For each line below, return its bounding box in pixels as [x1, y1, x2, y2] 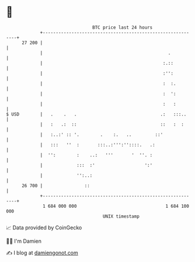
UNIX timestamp [102, 213, 140, 219]
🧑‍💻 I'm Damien [6, 237, 42, 244]
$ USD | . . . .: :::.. [6, 111, 187, 117]
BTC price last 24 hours [92, 25, 153, 30]
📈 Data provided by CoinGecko [6, 224, 82, 231]
